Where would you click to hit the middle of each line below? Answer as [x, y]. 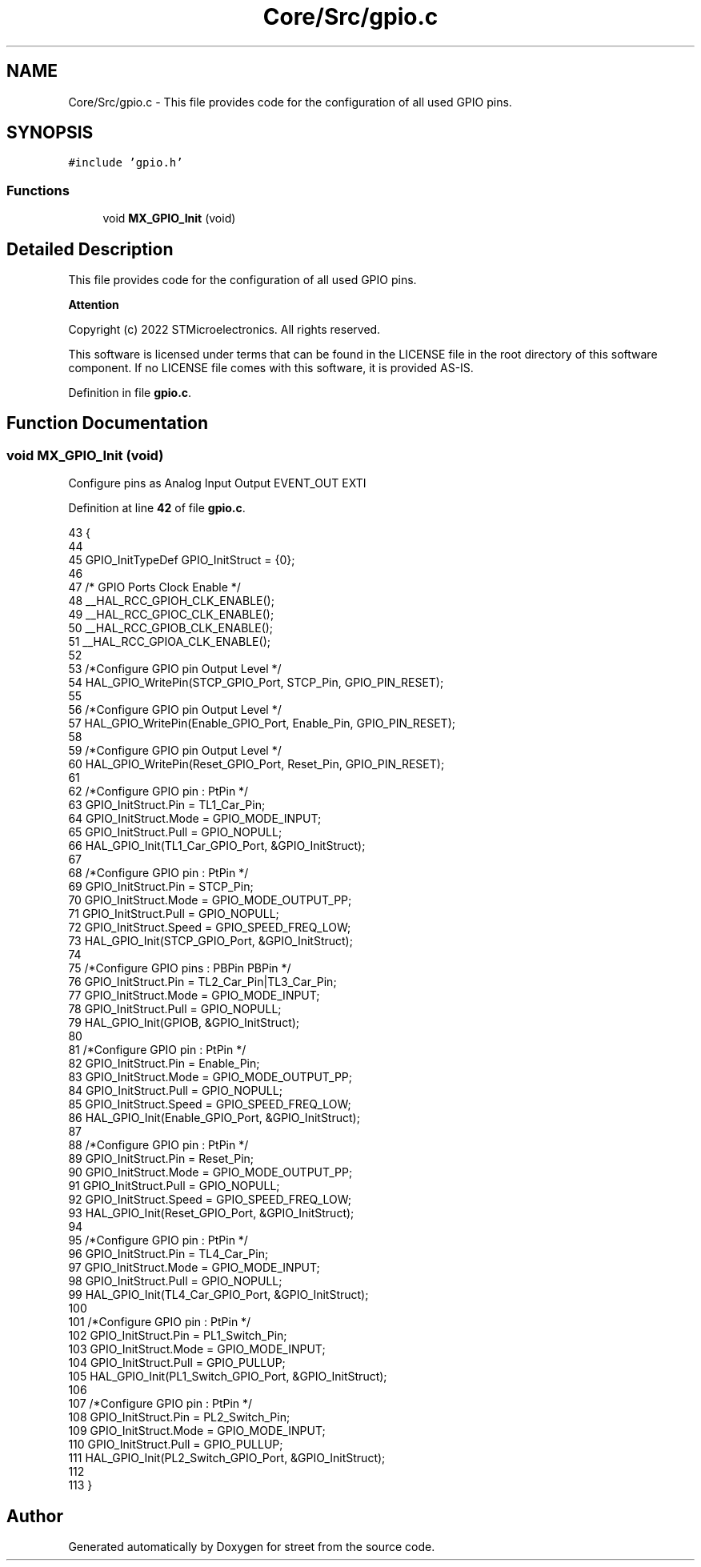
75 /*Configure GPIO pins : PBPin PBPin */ [180, 968]
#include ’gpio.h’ [126, 163]
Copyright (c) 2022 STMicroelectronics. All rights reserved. [224, 330]
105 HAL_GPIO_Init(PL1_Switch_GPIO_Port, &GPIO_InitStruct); [228, 1377]
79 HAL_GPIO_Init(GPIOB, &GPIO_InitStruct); [184, 1023]
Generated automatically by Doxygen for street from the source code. [252, 1547]
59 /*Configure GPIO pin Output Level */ [175, 751]
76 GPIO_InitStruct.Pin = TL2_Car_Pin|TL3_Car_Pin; [202, 982]
